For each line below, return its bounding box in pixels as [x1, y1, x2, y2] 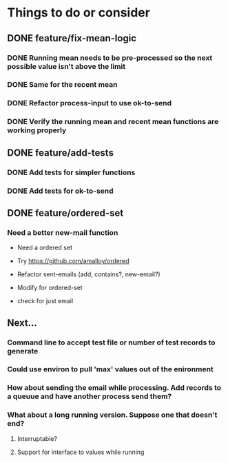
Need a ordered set [17, 243, 72, 252]
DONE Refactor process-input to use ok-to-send [7, 99, 172, 108]
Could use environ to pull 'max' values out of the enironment [7, 364, 214, 374]
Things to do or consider [7, 5, 150, 21]
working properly [7, 125, 67, 135]
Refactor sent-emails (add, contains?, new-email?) [17, 270, 160, 278]
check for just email [17, 297, 74, 305]
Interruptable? [17, 434, 57, 442]
